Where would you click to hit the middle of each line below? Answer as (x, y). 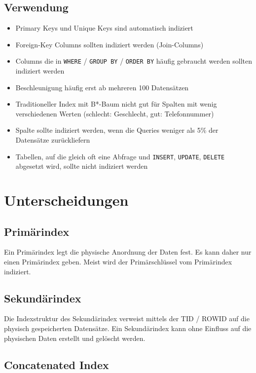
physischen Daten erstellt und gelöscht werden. (75, 338)
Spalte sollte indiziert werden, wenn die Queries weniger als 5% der (117, 130)
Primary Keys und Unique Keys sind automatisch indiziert (104, 28)
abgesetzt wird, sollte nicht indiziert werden (82, 166)
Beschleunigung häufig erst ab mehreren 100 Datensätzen (102, 87)
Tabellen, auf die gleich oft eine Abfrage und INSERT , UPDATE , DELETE (120, 156)
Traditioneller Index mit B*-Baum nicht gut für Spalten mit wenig (116, 104)
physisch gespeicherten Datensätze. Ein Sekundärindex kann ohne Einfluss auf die (128, 328)
